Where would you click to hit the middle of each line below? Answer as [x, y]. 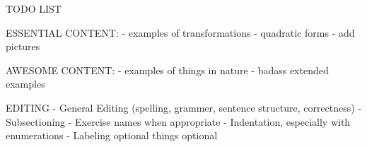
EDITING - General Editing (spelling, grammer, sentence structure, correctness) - [184, 107]
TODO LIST [34, 8]
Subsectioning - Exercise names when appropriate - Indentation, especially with [178, 121]
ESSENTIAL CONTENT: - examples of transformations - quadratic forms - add [180, 32]
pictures [23, 46]
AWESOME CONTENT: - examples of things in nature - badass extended [167, 70]
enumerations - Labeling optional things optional [112, 135]
